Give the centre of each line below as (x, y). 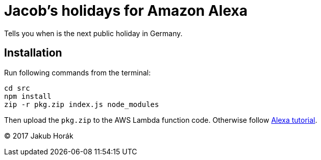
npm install (28, 96)
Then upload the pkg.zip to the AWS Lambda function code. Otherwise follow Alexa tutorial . (161, 120)
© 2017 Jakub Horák (39, 136)
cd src (17, 88)
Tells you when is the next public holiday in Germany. (93, 33)
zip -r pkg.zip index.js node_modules (82, 104)
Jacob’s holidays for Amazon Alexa (126, 11)
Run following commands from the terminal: (78, 72)
